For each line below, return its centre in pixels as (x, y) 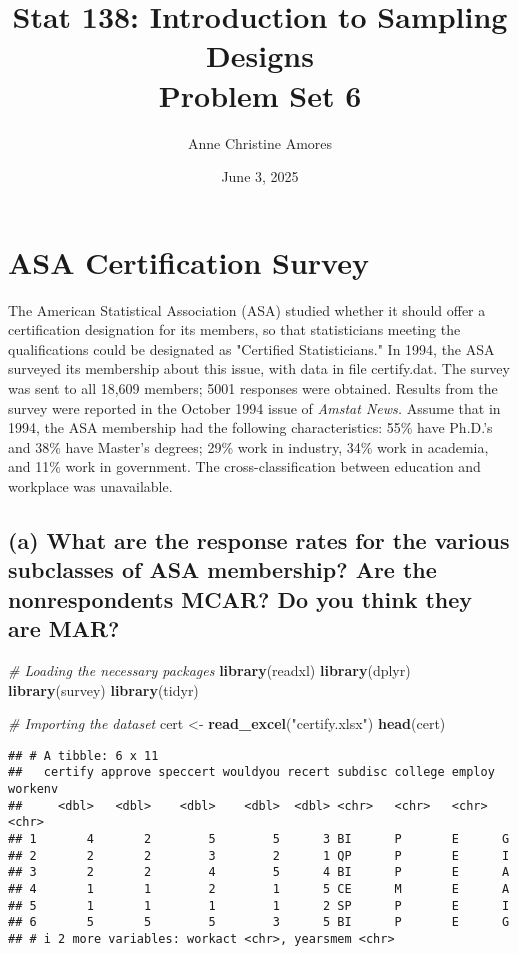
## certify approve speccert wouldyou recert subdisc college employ (251, 772)
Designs (260, 55)
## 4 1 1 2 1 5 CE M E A (259, 888)
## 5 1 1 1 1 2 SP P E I (259, 905)
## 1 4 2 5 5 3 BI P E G (259, 839)
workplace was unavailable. (90, 485)
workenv (33, 789)
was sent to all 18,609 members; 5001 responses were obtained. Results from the (253, 388)
